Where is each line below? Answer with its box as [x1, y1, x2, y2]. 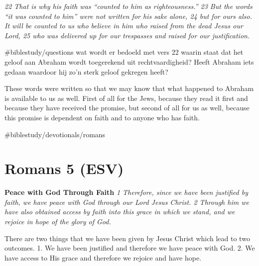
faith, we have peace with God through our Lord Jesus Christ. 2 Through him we [4, 196, 249, 207]
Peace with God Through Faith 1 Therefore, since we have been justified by [4, 187, 248, 197]
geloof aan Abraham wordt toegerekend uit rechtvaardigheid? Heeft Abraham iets [4, 56, 254, 67]
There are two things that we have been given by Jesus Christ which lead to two [4, 233, 250, 243]
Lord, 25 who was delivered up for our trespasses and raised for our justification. [4, 30, 250, 40]
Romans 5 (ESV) [4, 158, 124, 178]
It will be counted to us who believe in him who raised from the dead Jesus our [4, 20, 243, 31]
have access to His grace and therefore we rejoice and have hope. [4, 252, 202, 263]
